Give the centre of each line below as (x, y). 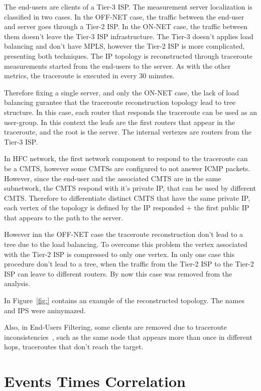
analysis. (17, 283)
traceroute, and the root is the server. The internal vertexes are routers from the (128, 132)
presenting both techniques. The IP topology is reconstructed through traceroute (128, 55)
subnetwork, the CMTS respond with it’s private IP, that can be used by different (130, 188)
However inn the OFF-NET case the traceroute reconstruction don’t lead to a (124, 234)
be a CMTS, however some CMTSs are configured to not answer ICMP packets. (127, 168)
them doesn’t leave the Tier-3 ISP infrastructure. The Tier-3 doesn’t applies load (129, 36)
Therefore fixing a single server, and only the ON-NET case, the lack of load (122, 92)
